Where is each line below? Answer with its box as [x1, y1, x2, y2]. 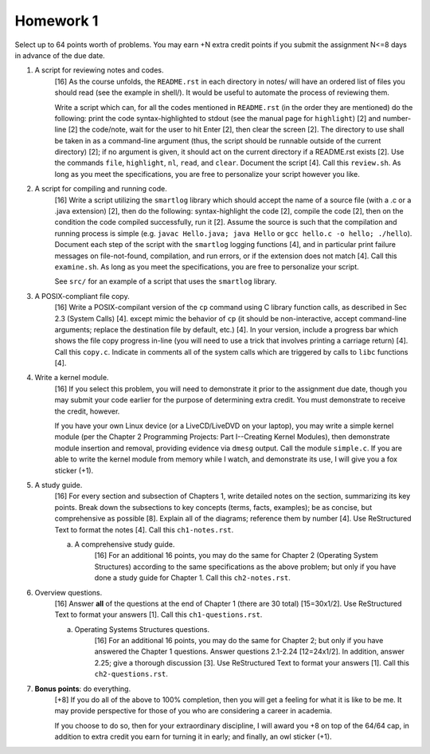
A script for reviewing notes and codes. [34, 65, 164, 75]
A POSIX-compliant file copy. [34, 291, 131, 300]
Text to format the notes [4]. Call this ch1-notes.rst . [54, 524, 234, 534]
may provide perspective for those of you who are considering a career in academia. [54, 706, 332, 716]
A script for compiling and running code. [34, 184, 167, 194]
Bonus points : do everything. [34, 684, 131, 693]
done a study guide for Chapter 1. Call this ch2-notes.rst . [94, 573, 291, 583]
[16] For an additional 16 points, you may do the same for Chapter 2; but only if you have [94, 636, 384, 646]
